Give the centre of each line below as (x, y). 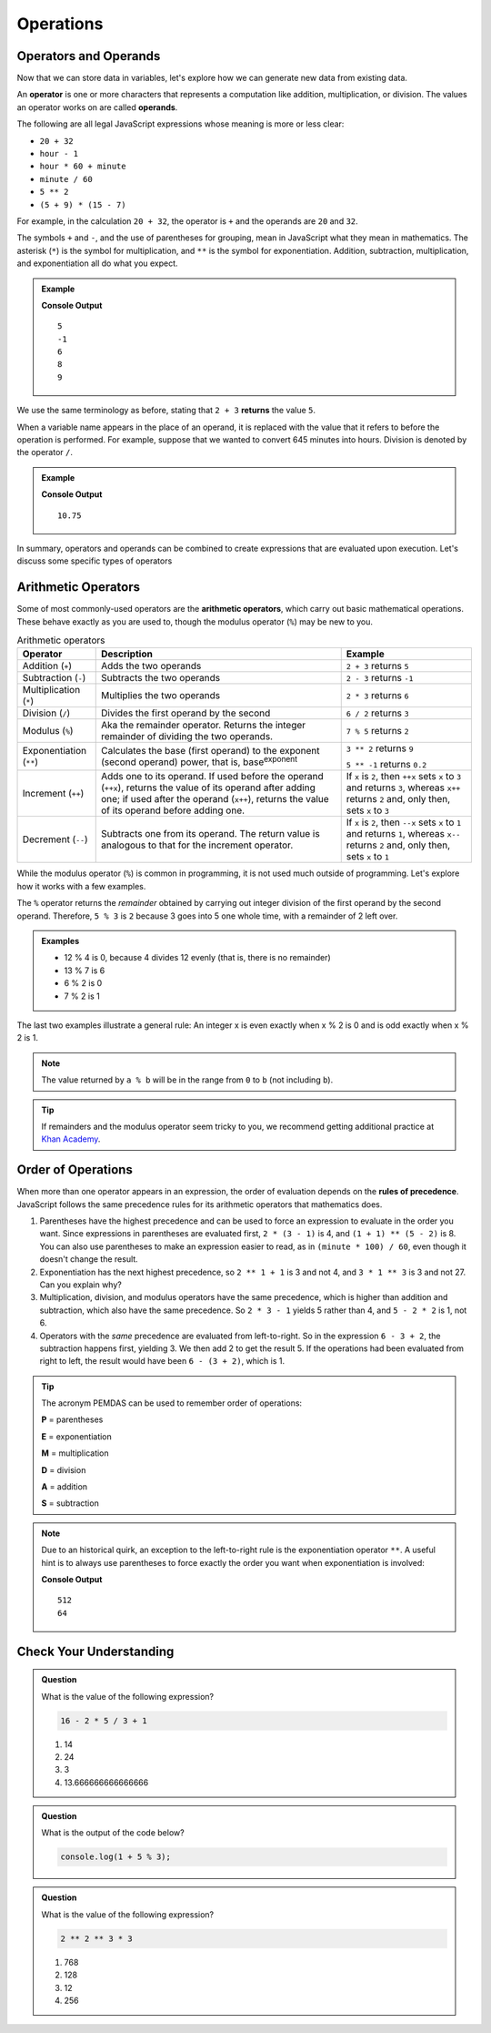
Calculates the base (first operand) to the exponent (210, 751)
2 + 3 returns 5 (377, 666)
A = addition (65, 1487)
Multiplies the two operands (160, 696)
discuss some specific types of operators (95, 561)
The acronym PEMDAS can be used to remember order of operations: (172, 1403)
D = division (64, 1469)
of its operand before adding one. (173, 810)
